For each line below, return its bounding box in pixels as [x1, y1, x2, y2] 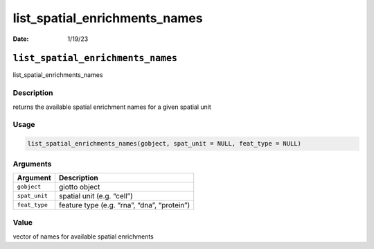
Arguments [12, 159, 52, 169]
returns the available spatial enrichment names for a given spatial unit [12, 103, 211, 111]
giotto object [59, 182, 100, 191]
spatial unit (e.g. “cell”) [59, 191, 133, 200]
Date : [12, 35, 29, 43]
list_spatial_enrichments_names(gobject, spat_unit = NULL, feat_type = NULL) [27, 139, 301, 148]
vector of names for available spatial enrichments [12, 232, 154, 241]
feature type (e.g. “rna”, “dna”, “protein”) [59, 200, 190, 209]
